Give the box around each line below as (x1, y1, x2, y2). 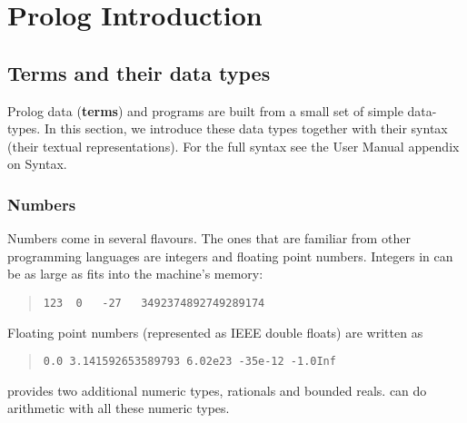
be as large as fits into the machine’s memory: (7, 264, 263, 283)
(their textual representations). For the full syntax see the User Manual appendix (7, 136, 460, 155)
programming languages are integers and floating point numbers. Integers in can (7, 246, 453, 265)
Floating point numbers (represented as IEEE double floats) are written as (7, 322, 423, 341)
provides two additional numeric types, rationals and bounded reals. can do (7, 380, 427, 399)
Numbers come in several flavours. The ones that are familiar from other (7, 229, 411, 248)
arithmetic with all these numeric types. (7, 398, 230, 418)
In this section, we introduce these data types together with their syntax (44, 119, 448, 138)
